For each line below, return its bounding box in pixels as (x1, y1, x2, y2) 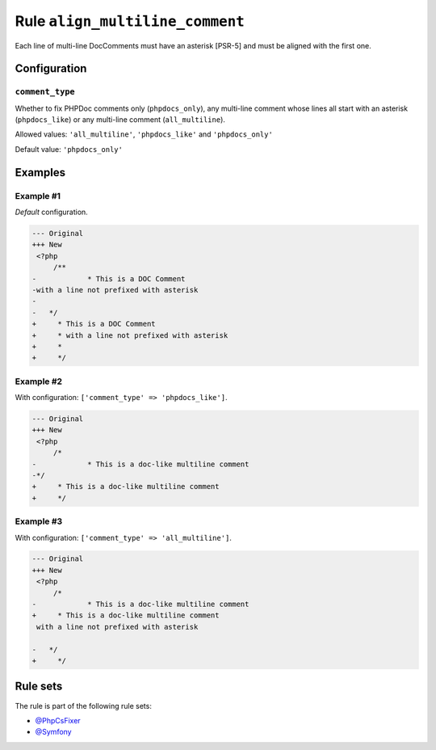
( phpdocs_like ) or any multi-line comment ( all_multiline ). (15, 115, 226, 124)
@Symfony (35, 727, 72, 737)
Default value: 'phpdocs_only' (15, 144, 123, 154)
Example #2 (15, 376, 63, 387)
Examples (15, 166, 66, 179)
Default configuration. (15, 207, 88, 217)
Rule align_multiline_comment (15, 12, 245, 30)
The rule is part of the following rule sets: (15, 701, 153, 710)
